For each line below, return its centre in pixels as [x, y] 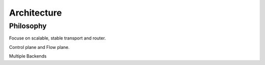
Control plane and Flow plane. [39, 47]
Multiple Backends [28, 56]
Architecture [36, 13]
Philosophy [28, 26]
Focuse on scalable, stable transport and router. [57, 38]
